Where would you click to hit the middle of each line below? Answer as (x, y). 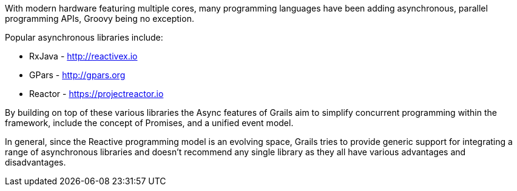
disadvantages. (35, 162)
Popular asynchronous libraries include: (84, 37)
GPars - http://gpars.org (77, 75)
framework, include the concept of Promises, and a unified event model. (149, 123)
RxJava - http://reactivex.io (83, 56)
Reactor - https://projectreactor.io (96, 94)
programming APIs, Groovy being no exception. (100, 18)
